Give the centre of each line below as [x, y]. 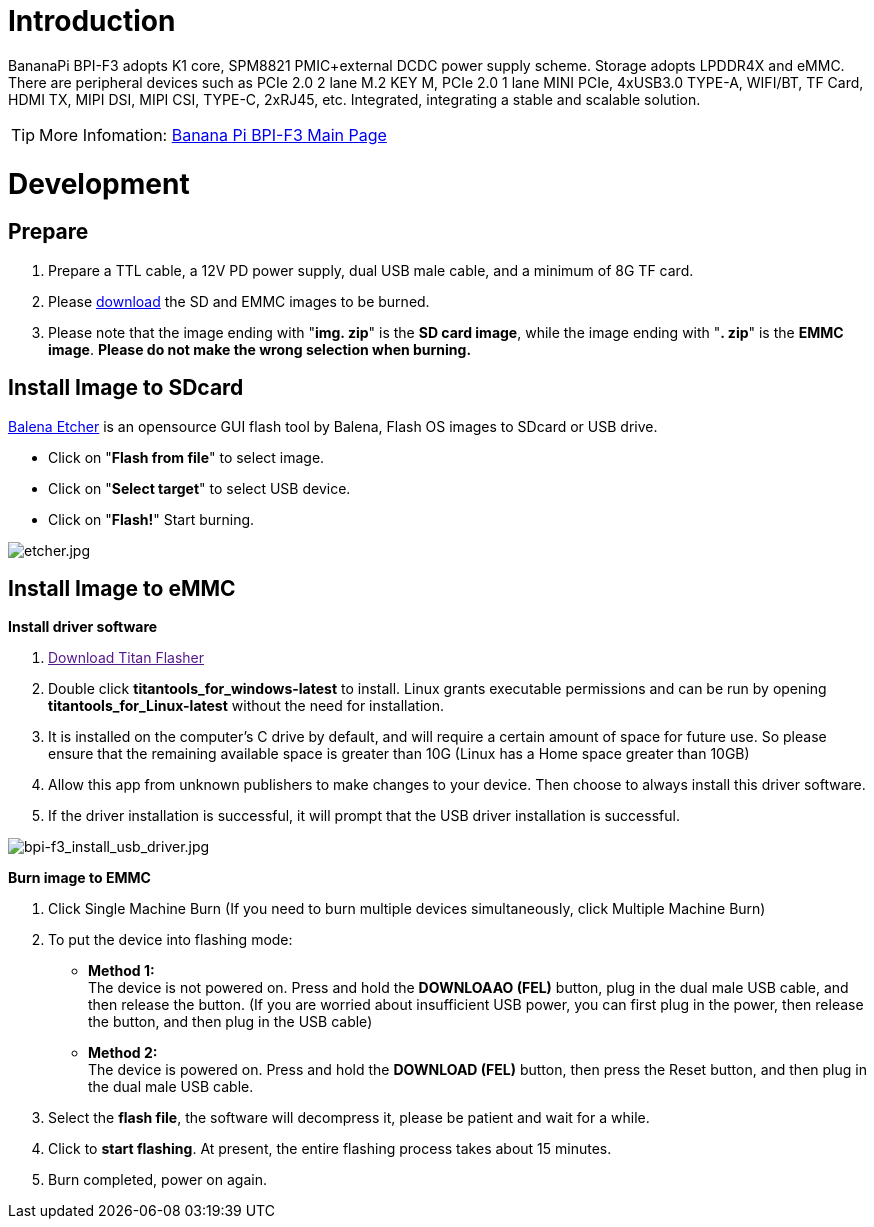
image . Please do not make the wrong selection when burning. [260, 349]
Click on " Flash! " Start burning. [151, 519]
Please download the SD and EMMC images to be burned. [239, 301]
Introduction [92, 21]
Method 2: [123, 1053]
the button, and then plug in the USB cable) [230, 1022]
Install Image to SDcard [126, 388]
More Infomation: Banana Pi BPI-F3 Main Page [213, 134]
